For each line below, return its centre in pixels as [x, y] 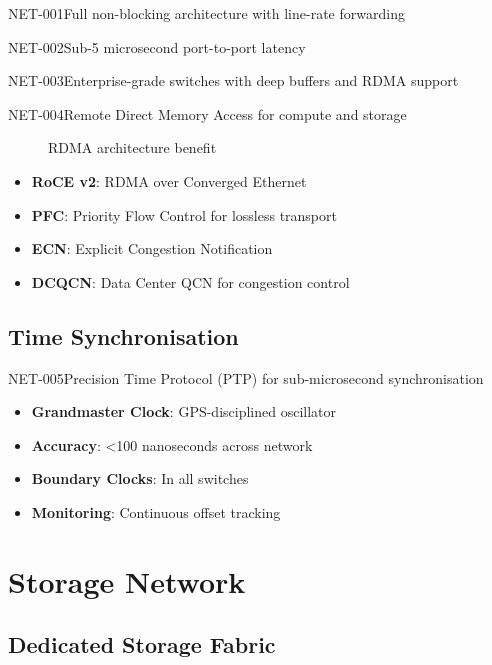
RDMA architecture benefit [132, 147]
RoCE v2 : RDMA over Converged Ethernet [169, 180]
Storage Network [127, 580]
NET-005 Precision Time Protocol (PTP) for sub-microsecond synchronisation [246, 377]
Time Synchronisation [123, 335]
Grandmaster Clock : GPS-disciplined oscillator [184, 411]
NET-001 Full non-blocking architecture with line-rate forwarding [206, 13]
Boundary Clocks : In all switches [140, 478]
